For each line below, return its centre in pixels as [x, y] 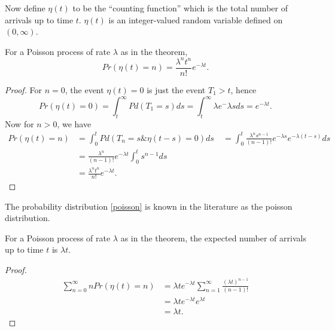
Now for [19, 123]
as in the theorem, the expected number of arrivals [213, 237]
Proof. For [24, 89]
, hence [243, 89]
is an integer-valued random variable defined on [196, 19]
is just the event [176, 89]
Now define [25, 8]
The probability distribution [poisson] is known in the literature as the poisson [149, 206]
